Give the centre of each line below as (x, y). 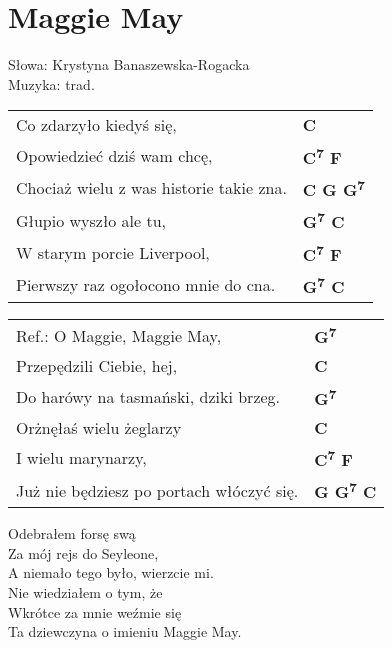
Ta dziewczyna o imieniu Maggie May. (125, 631)
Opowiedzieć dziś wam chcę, (114, 155)
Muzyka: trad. (51, 83)
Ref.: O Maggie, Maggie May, (119, 335)
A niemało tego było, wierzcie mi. (111, 572)
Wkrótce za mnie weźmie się (95, 611)
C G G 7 (334, 187)
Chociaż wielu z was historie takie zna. (151, 188)
